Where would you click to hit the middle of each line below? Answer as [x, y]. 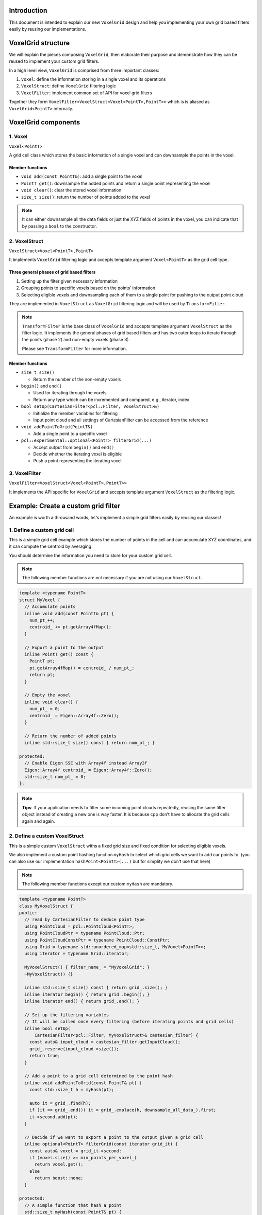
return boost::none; [59, 1178]
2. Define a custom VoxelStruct [47, 836]
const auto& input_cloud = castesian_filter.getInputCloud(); [105, 1042]
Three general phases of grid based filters [52, 272]
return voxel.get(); [59, 1164]
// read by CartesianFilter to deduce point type [85, 920]
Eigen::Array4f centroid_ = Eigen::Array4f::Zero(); [88, 770]
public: [28, 913]
